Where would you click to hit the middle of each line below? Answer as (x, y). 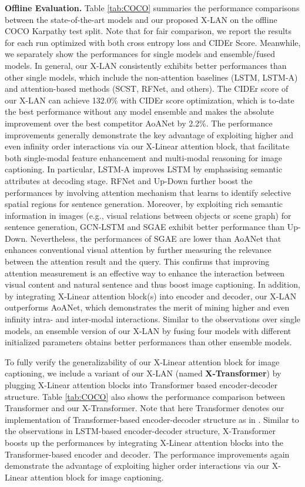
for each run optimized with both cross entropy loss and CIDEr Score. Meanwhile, (153, 42)
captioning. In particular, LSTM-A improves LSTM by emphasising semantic (144, 169)
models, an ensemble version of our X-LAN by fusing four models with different (148, 330)
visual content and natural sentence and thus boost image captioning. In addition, (152, 284)
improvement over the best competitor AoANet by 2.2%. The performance (139, 123)
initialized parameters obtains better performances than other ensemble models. (148, 342)
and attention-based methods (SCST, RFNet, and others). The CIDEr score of (147, 89)
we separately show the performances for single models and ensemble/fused (140, 54)
